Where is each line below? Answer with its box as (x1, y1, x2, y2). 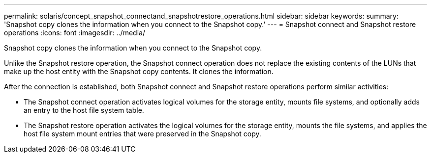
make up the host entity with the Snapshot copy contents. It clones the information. (4, 67, 274, 76)
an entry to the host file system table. (24, 106, 144, 114)
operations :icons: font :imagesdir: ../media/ (4, 28, 145, 37)
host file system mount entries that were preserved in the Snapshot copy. (24, 130, 261, 138)
